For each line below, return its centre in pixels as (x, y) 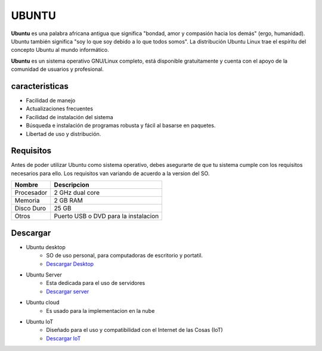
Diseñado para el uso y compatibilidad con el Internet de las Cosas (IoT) (134, 330)
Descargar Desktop (70, 264)
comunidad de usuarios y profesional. (58, 69)
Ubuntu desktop (46, 247)
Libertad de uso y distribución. (64, 133)
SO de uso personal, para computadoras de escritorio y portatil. (124, 256)
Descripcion (72, 185)
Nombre (27, 185)
